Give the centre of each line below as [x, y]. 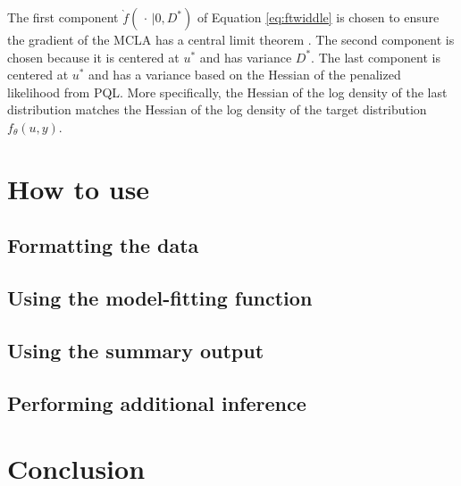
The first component [63, 17]
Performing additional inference [157, 402]
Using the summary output [136, 350]
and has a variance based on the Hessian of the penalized [245, 75]
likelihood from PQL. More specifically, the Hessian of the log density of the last [227, 92]
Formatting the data [103, 245]
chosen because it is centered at [93, 57]
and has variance [246, 57]
